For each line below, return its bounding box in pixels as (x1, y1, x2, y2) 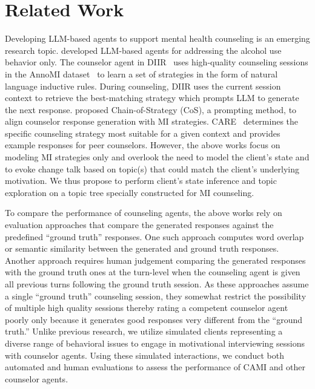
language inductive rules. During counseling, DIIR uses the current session (5, 79, 281, 92)
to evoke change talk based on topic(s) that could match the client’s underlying (5, 162, 299, 175)
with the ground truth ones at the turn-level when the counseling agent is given (5, 266, 300, 278)
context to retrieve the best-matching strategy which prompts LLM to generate (5, 91, 299, 104)
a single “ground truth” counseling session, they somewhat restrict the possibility (5, 289, 307, 302)
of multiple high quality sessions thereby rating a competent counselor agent (5, 301, 288, 314)
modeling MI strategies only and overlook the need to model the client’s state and (5, 151, 310, 163)
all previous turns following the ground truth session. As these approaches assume (5, 278, 309, 290)
